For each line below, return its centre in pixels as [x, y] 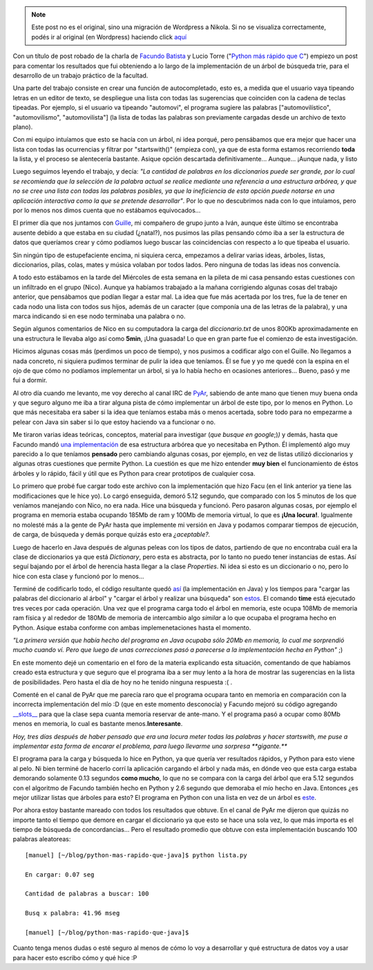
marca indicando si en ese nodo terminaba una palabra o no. [99, 316]
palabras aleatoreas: [42, 839]
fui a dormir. [30, 380]
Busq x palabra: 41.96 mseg [73, 913]
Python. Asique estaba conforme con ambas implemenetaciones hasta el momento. [132, 627]
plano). [23, 127]
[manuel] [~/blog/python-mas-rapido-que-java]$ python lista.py [136, 855]
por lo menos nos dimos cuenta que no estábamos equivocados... [107, 210]
